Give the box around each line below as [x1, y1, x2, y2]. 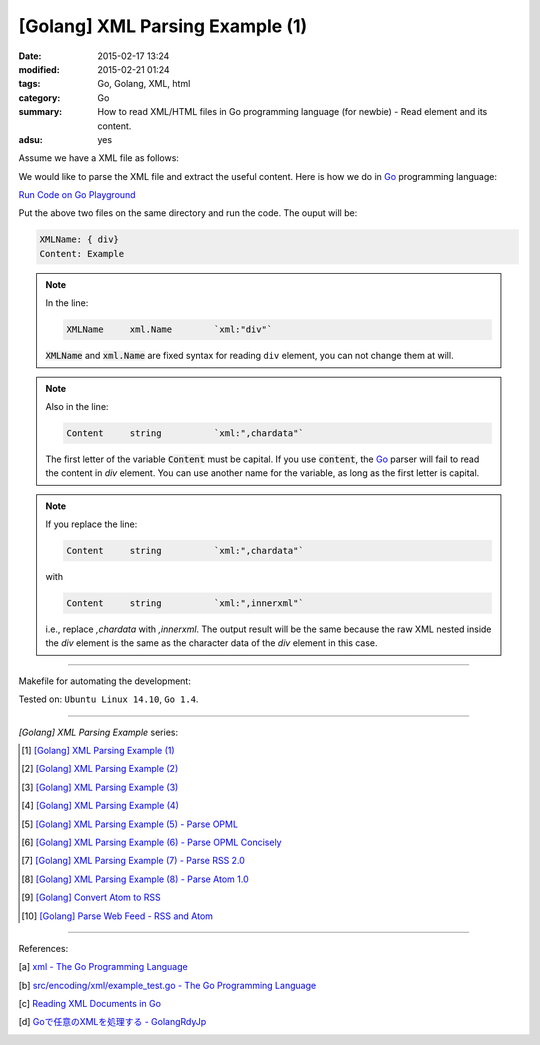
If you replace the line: [45, 518, 138, 530]
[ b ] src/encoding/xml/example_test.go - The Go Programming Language [18, 979, 317, 991]
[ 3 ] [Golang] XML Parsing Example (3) [21, 781, 179, 793]
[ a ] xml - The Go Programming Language [18, 961, 189, 973]
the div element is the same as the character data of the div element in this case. [45, 637, 379, 649]
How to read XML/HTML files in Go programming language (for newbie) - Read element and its [97, 106, 488, 118]
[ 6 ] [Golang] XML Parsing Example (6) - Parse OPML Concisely [21, 836, 282, 848]
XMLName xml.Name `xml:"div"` [66, 324, 273, 335]
